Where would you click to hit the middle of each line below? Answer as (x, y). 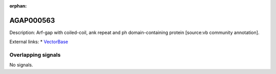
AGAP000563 (32, 20)
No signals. (21, 65)
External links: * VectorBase (39, 42)
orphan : (18, 6)
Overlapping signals (35, 55)
